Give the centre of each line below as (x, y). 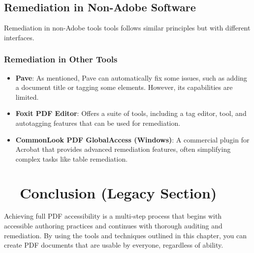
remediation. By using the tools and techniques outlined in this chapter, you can (125, 235)
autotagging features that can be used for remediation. (98, 123)
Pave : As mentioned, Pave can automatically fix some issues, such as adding (131, 77)
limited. (27, 97)
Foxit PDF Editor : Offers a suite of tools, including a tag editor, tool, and (131, 113)
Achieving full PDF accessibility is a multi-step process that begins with (113, 216)
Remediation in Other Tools (61, 59)
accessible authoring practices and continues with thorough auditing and (113, 226)
